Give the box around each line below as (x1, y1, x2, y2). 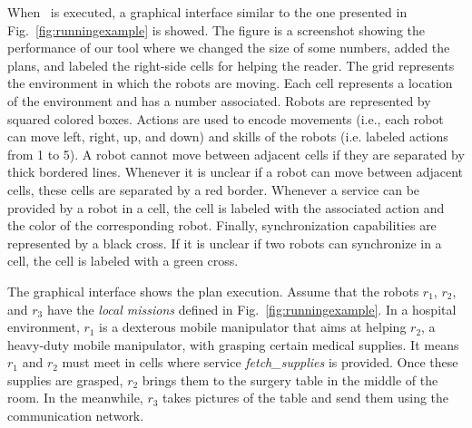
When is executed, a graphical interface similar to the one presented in (7, 3, 408, 21)
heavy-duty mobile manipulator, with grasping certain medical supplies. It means (7, 335, 459, 354)
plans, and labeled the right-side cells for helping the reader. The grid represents (7, 55, 455, 74)
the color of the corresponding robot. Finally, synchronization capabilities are (7, 216, 437, 235)
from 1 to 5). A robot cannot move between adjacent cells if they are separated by (7, 144, 465, 163)
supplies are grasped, (7, 370, 123, 389)
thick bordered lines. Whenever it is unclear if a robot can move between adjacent (7, 162, 463, 181)
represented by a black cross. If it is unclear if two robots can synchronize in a (7, 233, 442, 252)
